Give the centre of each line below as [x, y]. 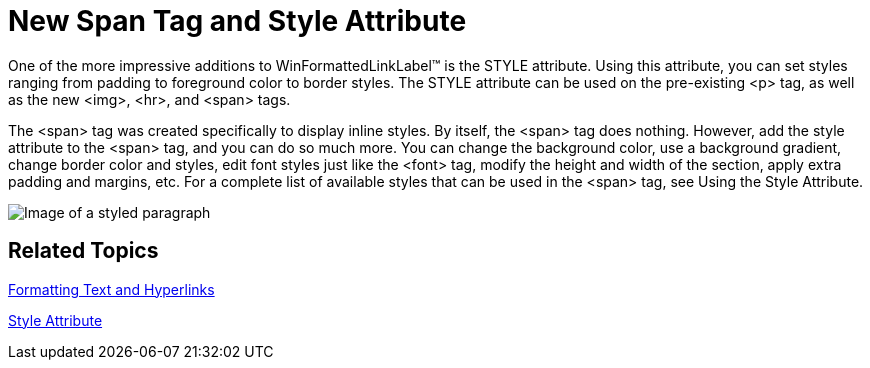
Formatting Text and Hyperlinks [111, 289]
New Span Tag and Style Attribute [237, 21]
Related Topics [83, 251]
